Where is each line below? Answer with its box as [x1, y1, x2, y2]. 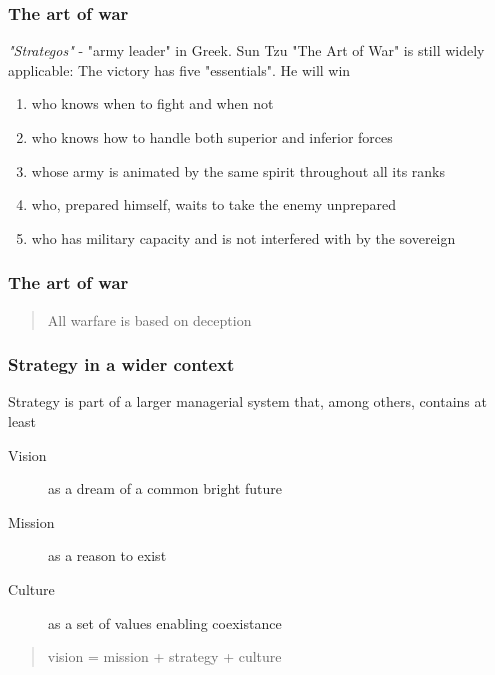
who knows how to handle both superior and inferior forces [31, 127, 393, 147]
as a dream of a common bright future [48, 478, 282, 499]
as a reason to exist [48, 545, 167, 566]
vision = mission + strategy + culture [47, 646, 282, 667]
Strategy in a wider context [8, 352, 235, 377]
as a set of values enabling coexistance [48, 612, 282, 633]
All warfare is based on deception [47, 309, 252, 330]
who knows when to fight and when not [31, 93, 274, 114]
